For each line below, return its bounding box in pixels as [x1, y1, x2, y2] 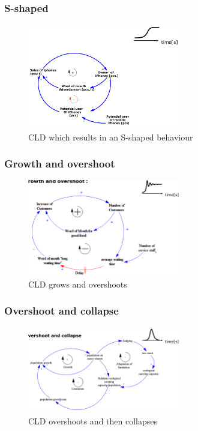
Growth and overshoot [4, 156, 115, 171]
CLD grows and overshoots [28, 277, 127, 290]
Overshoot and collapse [4, 303, 119, 318]
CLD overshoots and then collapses [28, 415, 157, 427]
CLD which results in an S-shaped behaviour [28, 130, 193, 143]
